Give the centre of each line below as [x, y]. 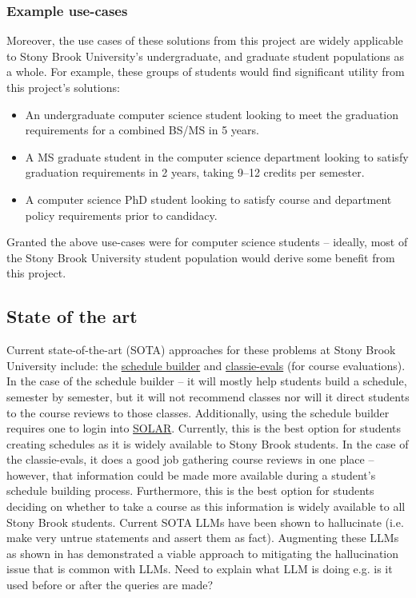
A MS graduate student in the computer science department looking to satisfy [217, 156]
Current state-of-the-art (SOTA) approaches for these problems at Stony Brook [201, 350]
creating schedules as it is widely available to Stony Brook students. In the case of [208, 443]
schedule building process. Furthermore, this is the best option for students [190, 490]
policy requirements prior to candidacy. [121, 215]
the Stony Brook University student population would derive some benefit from [201, 257]
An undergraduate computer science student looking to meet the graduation [212, 114]
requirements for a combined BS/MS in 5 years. [142, 130]
